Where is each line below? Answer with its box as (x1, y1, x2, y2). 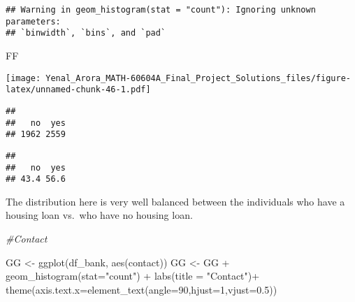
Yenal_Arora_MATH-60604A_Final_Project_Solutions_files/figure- (45, 73, 351, 83)
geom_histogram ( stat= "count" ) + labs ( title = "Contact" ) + (6, 268, 260, 283)
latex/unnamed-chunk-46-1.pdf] (6, 85, 151, 95)
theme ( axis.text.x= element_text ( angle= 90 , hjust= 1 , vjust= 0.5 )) (6, 282, 277, 296)
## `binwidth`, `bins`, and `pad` (6, 28, 166, 38)
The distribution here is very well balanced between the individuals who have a (6, 194, 345, 208)
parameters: (6, 16, 61, 27)
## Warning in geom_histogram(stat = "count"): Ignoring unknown (6, 5, 316, 15)
